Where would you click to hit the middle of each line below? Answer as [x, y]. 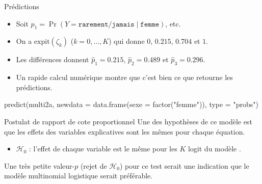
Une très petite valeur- [40, 165]
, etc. [173, 23]
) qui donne [127, 41]
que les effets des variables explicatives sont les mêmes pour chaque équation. [125, 131]
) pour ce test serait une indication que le [184, 165]
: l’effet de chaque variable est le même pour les [103, 149]
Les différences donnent [53, 59]
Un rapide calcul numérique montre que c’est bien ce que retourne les [124, 77]
